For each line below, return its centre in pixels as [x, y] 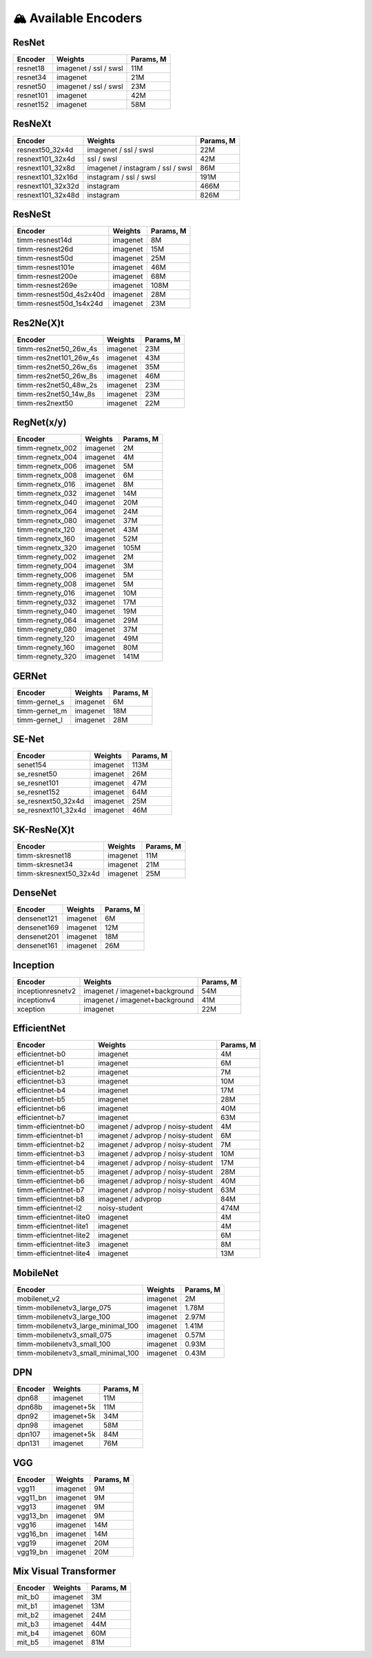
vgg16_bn [32, 1534]
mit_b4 [28, 1633]
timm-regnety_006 [47, 575]
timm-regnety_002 [47, 557]
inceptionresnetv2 [46, 991]
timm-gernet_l [40, 720]
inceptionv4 [36, 1000]
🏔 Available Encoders [77, 18]
